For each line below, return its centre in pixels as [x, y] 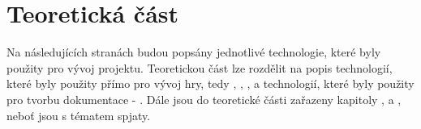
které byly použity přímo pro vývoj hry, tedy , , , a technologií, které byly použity [210, 83]
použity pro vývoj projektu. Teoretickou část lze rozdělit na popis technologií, [200, 67]
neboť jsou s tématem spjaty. [79, 115]
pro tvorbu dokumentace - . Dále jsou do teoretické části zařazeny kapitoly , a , [204, 99]
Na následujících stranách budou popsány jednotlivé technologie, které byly [194, 52]
